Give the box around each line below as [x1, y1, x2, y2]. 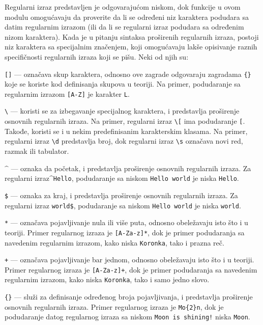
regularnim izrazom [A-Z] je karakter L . [5, 88, 130, 99]
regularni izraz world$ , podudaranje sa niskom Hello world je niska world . [5, 200, 241, 210]
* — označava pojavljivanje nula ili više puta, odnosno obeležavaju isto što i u [5, 217, 248, 228]
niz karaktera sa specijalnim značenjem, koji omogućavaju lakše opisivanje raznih [5, 41, 257, 52]
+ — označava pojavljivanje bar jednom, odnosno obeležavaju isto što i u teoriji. [5, 254, 254, 265]
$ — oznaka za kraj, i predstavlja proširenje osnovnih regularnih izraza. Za [5, 189, 238, 200]
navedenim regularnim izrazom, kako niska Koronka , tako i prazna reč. [5, 237, 224, 248]
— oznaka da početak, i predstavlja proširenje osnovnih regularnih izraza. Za [11, 163, 251, 173]
